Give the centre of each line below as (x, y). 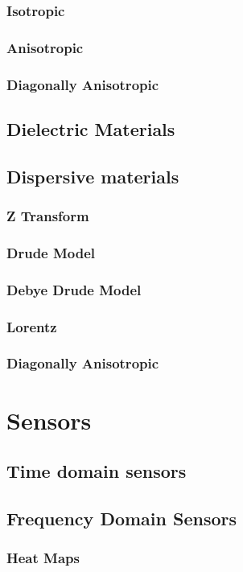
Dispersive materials (93, 176)
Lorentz (32, 326)
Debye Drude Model (74, 289)
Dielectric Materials (91, 128)
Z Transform (48, 216)
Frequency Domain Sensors (121, 518)
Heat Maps (43, 558)
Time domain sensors (97, 471)
